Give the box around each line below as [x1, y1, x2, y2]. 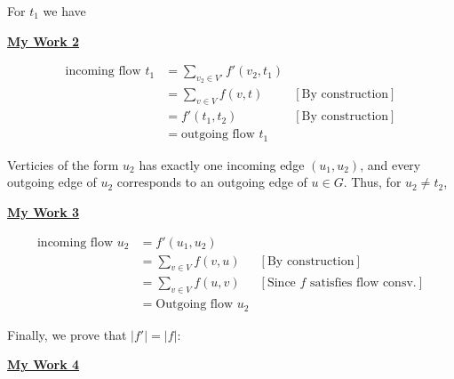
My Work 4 [7, 355, 80, 374]
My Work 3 [7, 202, 80, 221]
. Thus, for [343, 173, 402, 191]
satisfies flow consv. [310, 277, 417, 290]
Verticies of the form [7, 155, 119, 173]
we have [43, 2, 86, 20]
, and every [360, 155, 421, 173]
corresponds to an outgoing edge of [116, 173, 307, 191]
